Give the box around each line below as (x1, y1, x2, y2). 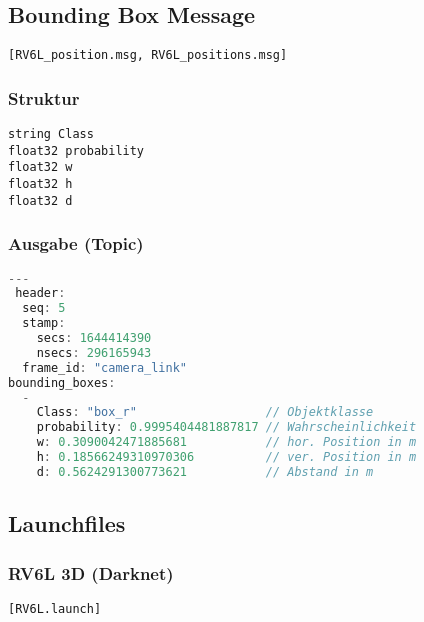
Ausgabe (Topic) (8, 231, 144, 256)
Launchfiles (8, 508, 126, 539)
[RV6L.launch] (8, 601, 102, 616)
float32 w (8, 160, 73, 175)
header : (15, 286, 66, 301)
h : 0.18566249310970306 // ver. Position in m (36, 450, 417, 465)
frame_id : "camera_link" (22, 360, 188, 375)
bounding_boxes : (8, 375, 116, 390)
